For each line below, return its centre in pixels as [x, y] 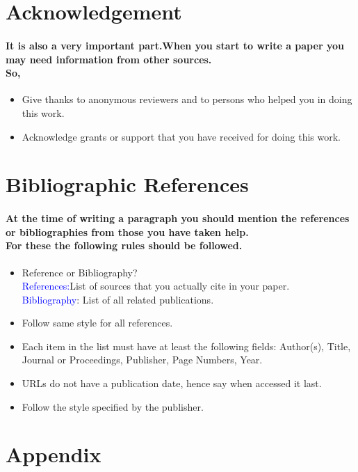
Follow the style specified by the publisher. [113, 406]
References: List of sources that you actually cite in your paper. [156, 286]
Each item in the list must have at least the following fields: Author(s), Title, [186, 346]
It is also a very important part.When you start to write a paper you [175, 45]
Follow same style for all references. [97, 323]
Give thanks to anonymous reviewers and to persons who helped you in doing [187, 99]
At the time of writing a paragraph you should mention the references [178, 218]
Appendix [54, 454]
